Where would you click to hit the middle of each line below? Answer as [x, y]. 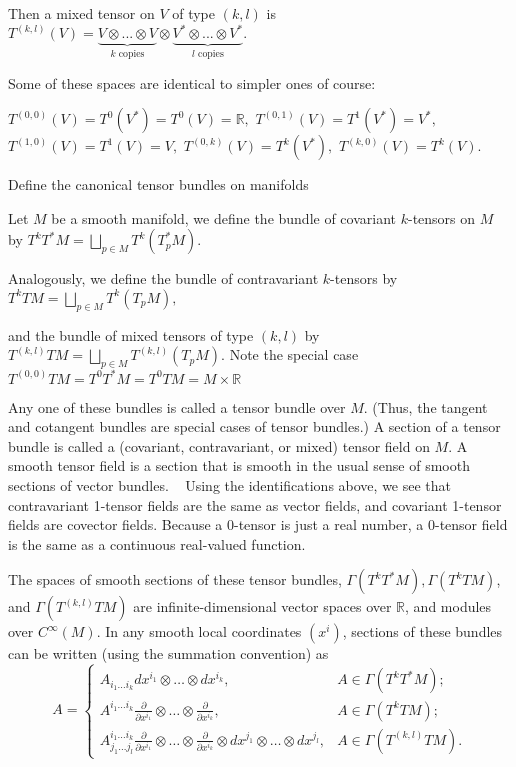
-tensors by [364, 278]
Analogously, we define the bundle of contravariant [163, 278]
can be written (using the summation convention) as [168, 653]
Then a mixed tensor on [81, 13]
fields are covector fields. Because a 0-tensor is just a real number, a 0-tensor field [258, 524]
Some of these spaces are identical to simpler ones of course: [192, 82]
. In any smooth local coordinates [199, 631]
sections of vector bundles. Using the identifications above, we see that [230, 484]
